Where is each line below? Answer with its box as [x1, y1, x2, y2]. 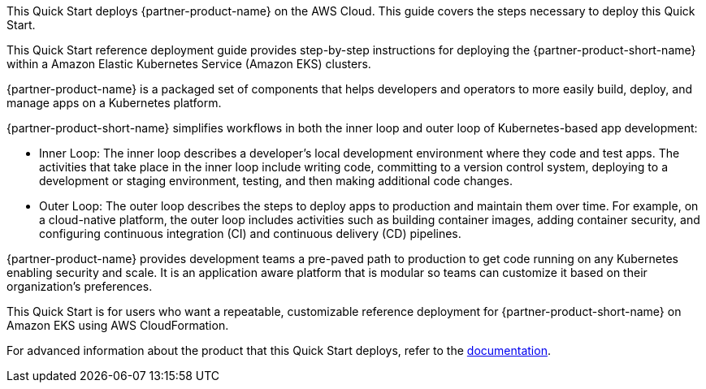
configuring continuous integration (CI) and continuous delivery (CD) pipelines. [39, 227, 461, 240]
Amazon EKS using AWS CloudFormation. [6, 318, 229, 332]
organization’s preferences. [6, 279, 153, 293]
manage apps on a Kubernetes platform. [6, 96, 222, 110]
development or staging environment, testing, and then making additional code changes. [39, 174, 513, 188]
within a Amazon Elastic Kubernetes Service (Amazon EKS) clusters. [6, 57, 371, 71]
